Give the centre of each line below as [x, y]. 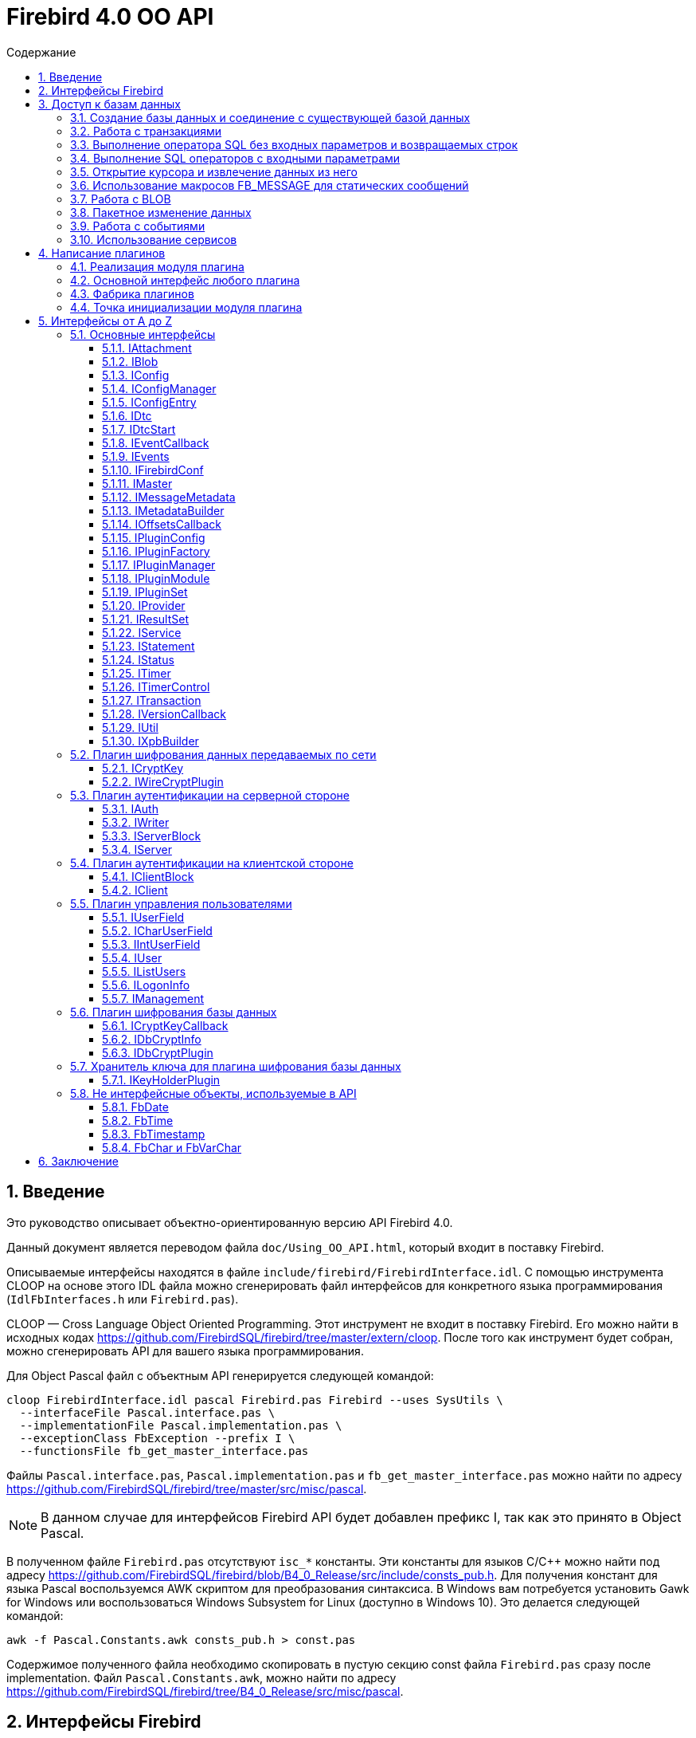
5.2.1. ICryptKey [143, 768]
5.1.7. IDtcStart [139, 429]
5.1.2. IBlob [130, 361]
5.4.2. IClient [135, 890]
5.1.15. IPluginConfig [154, 537]
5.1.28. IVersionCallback [164, 714]
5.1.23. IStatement [149, 646]
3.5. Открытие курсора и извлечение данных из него [214, 171]
